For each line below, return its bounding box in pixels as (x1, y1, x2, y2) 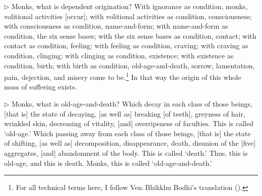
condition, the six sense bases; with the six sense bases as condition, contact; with (4, 30, 256, 41)
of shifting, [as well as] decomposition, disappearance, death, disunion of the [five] (4, 138, 256, 148)
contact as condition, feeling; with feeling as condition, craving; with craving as (4, 40, 248, 51)
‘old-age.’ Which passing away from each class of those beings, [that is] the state (4, 128, 251, 138)
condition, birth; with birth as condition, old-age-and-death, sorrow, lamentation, (4, 60, 255, 70)
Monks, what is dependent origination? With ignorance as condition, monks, (12, 1, 248, 11)
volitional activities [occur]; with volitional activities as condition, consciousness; (4, 11, 252, 21)
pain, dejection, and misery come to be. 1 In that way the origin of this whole (4, 70, 241, 82)
